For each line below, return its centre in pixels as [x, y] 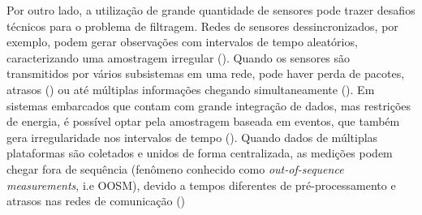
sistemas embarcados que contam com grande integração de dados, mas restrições [209, 105]
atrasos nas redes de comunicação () [96, 201]
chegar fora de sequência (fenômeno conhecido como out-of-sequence [175, 168]
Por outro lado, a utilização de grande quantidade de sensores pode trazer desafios [211, 10]
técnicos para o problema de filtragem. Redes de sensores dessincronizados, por [202, 26]
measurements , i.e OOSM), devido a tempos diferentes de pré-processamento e [201, 185]
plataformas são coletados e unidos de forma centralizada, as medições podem [200, 153]
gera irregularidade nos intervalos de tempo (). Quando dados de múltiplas [192, 137]
